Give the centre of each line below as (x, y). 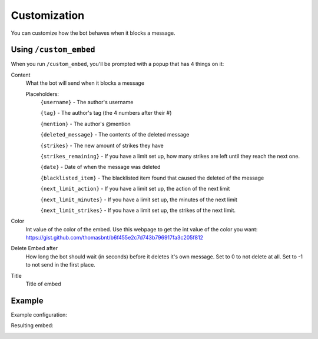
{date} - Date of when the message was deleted (100, 167)
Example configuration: (39, 314)
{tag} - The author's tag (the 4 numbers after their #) (106, 113)
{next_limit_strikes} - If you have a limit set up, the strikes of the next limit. (138, 210)
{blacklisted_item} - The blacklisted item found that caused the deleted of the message (152, 178)
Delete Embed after (34, 248)
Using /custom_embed (53, 50)
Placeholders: (42, 94)
